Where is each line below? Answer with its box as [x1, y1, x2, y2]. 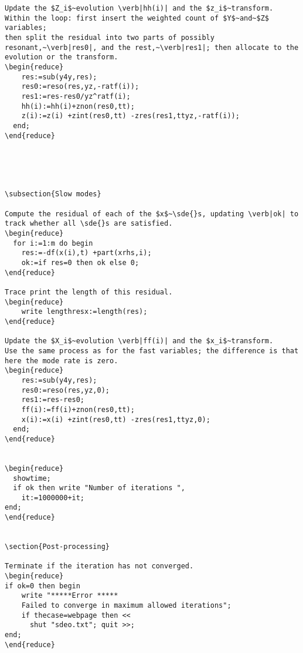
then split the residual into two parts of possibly [5, 33, 215, 42]
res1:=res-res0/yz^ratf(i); [21, 92, 131, 101]
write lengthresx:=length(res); [21, 307, 148, 316]
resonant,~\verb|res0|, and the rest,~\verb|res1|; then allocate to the [5, 43, 299, 52]
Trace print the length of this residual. [5, 288, 173, 297]
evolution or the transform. [5, 53, 118, 62]
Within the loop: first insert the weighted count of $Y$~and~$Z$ [5, 14, 270, 22]
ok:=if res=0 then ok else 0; [21, 259, 139, 267]
